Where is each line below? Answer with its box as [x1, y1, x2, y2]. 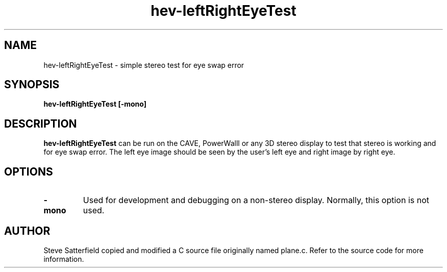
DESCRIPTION [4, 117, 77, 130]
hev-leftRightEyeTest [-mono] [43, 100, 146, 109]
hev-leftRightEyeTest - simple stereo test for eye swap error [43, 60, 244, 69]
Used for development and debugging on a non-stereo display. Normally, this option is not [83, 195, 429, 206]
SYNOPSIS [4, 78, 60, 91]
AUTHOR [4, 224, 51, 237]
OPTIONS [4, 165, 53, 178]
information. [43, 254, 84, 263]
